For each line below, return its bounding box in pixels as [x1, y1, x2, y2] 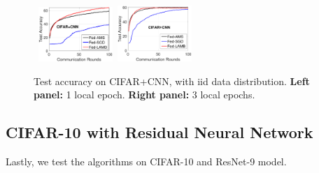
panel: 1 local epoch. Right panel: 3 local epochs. [34, 87, 255, 102]
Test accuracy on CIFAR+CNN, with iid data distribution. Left [34, 73, 310, 88]
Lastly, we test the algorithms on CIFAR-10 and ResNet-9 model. [6, 154, 287, 169]
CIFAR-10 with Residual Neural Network [6, 121, 313, 143]
